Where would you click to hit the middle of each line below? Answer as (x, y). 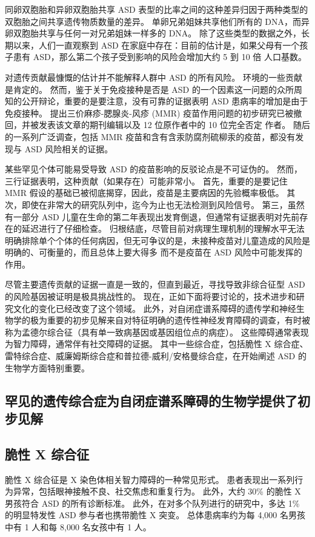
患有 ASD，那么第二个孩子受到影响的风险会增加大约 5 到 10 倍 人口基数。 (160, 57)
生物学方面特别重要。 (47, 367)
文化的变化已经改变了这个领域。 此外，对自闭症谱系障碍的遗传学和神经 (154, 308)
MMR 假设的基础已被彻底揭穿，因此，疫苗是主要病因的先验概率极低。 (144, 193)
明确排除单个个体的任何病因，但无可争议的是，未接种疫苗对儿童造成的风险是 (157, 240)
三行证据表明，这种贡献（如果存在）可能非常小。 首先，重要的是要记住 (146, 181)
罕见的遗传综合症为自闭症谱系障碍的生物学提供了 (151, 400)
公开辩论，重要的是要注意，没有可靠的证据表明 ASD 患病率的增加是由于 (165, 101)
